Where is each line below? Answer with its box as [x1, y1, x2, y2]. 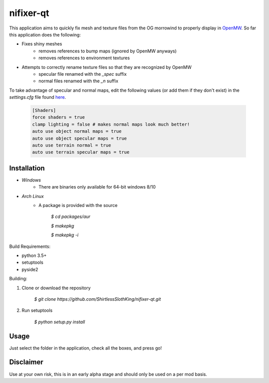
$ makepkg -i [51, 232, 79, 238]
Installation [9, 164, 45, 172]
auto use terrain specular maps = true [32, 150, 130, 155]
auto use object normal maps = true [32, 129, 122, 134]
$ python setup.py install [34, 319, 85, 325]
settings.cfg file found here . [9, 94, 66, 100]
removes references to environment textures [38, 55, 130, 61]
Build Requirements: [9, 243, 51, 249]
